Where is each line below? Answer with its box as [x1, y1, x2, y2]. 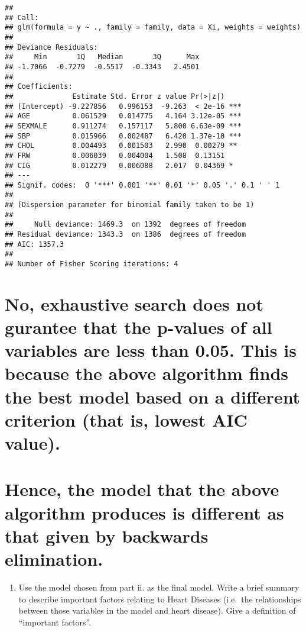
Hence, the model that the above [5, 477, 279, 501]
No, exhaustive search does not [5, 291, 263, 315]
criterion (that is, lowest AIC [5, 407, 248, 431]
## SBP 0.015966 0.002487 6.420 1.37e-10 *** [5, 131, 242, 140]
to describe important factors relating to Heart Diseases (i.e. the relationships [18, 592, 301, 605]
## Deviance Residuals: [5, 43, 98, 51]
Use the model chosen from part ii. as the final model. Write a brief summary [18, 581, 300, 593]
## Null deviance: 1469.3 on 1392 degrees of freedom [5, 220, 246, 229]
